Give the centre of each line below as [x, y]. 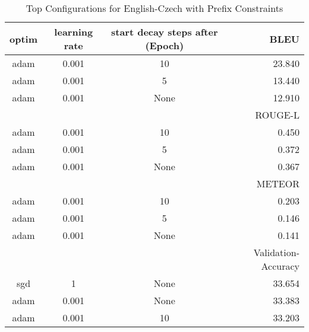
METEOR [278, 183]
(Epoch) [165, 45]
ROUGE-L [277, 115]
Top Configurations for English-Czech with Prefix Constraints [154, 8]
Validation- [276, 252]
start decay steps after [164, 32]
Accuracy [280, 266]
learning [74, 32]
